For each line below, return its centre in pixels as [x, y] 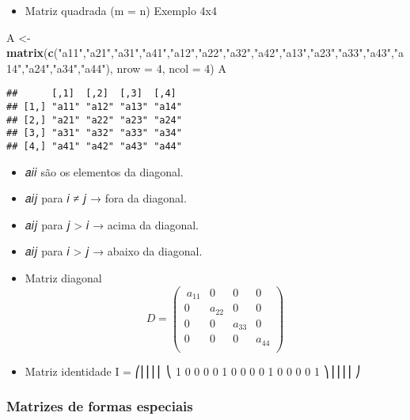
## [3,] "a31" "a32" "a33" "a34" [94, 133]
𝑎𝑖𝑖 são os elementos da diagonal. [104, 171]
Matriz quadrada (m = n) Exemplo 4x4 [121, 10]
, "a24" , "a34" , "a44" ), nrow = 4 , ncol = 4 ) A [124, 68]
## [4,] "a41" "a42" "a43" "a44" [94, 146]
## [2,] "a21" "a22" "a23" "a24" [94, 120]
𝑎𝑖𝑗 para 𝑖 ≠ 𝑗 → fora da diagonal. [106, 198]
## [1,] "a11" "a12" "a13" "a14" [94, 107]
